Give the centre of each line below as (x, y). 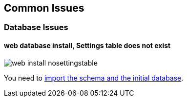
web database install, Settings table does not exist (87, 46)
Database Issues (36, 27)
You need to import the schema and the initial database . (94, 78)
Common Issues (44, 8)
